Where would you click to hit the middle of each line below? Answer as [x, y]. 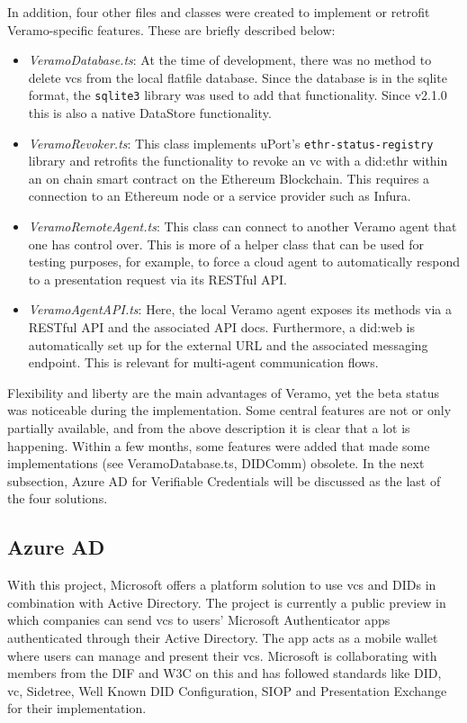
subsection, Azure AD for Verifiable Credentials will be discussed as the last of [224, 480]
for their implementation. [77, 708]
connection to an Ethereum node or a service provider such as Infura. [220, 196]
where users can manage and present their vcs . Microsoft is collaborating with [222, 655]
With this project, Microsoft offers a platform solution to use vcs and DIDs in [222, 585]
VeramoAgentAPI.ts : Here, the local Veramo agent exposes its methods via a [240, 309]
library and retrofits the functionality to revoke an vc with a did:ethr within [238, 161]
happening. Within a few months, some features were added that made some [219, 445]
